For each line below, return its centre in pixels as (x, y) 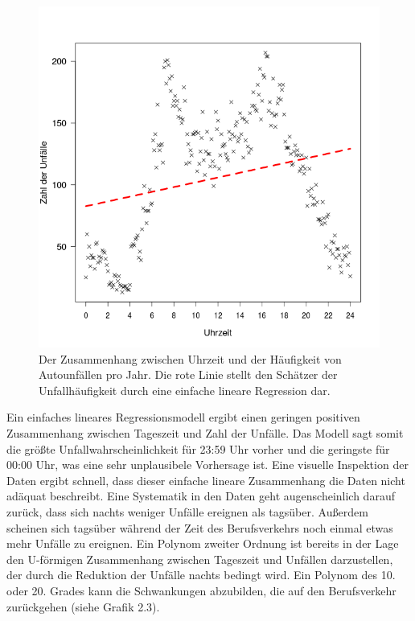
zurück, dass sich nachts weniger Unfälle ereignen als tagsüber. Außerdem (187, 511)
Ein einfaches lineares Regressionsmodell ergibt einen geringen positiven (183, 417)
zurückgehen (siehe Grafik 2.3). (83, 606)
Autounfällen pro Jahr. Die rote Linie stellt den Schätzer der (188, 374)
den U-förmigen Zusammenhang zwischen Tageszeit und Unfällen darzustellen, (200, 559)
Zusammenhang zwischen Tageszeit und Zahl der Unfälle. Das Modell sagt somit (205, 432)
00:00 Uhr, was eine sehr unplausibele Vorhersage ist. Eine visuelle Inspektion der (207, 465)
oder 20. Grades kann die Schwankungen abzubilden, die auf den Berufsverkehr (201, 590)
